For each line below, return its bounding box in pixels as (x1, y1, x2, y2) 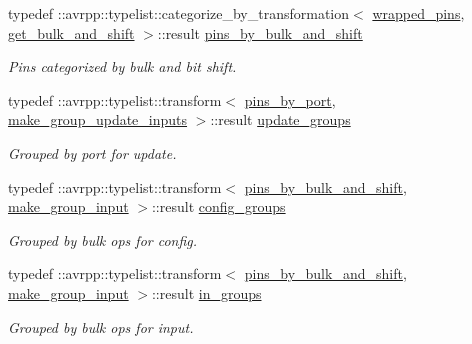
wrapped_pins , (372, 3, 465, 23)
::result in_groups (151, 282, 262, 303)
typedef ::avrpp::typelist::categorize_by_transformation (8, 3, 350, 23)
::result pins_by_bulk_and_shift (157, 22, 363, 43)
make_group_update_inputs (8, 109, 188, 130)
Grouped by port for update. (8, 142, 177, 163)
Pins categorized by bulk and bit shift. (8, 56, 237, 77)
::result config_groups (151, 196, 286, 217)
